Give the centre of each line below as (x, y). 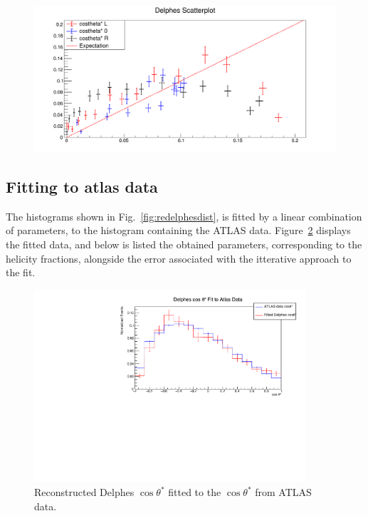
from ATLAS (283, 492)
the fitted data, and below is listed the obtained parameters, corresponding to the (184, 244)
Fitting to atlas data (82, 186)
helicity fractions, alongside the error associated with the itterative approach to (179, 258)
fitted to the (195, 492)
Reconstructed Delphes (84, 492)
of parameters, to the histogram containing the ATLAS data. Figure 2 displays (178, 230)
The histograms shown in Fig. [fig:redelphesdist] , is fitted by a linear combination (184, 216)
